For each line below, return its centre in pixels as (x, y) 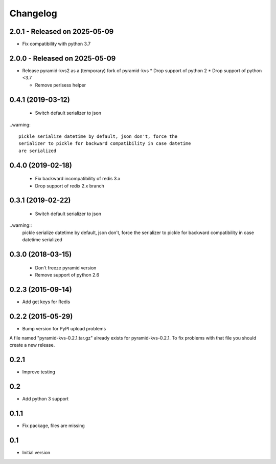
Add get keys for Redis (46, 302)
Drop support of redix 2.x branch (70, 186)
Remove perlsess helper (61, 85)
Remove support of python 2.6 (67, 275)
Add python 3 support (45, 399)
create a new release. (32, 345)
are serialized (38, 151)
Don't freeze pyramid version (66, 268)
